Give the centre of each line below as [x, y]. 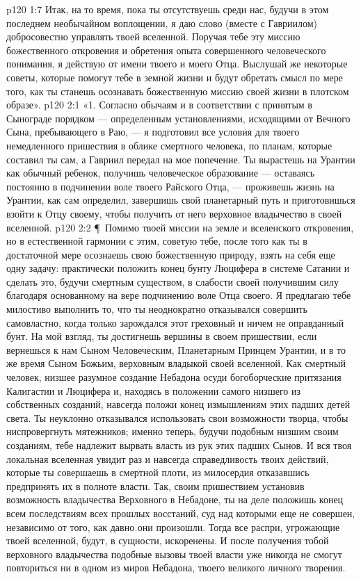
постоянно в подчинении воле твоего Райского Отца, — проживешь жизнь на [170, 186]
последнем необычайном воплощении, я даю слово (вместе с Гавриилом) [162, 23]
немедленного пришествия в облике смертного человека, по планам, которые [169, 145]
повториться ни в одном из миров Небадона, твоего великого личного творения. [176, 568]
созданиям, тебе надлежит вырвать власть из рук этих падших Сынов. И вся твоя [179, 445]
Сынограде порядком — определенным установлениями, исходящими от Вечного [178, 118]
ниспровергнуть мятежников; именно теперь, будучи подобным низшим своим [173, 431]
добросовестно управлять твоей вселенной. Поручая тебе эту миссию [153, 36]
